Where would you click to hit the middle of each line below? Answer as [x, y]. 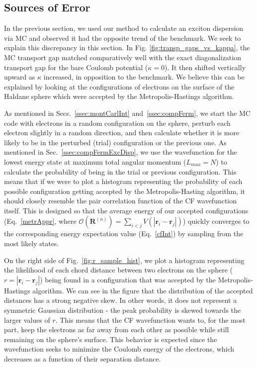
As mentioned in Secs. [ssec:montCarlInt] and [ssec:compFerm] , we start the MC [127, 113]
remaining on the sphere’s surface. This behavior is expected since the [111, 339]
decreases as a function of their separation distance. [83, 359]
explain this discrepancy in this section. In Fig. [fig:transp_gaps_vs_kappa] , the [127, 47]
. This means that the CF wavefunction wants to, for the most [150, 320]
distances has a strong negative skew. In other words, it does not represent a [121, 300]
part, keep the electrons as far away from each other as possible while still [117, 329]
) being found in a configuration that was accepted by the [128, 279]
